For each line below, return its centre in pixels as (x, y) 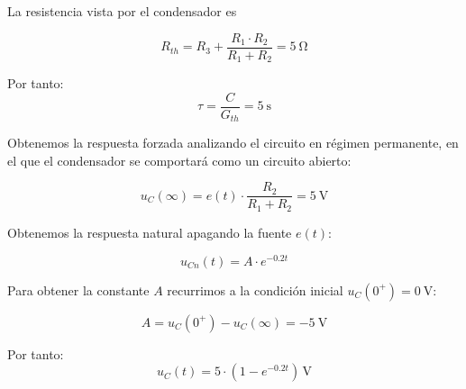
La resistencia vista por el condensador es (122, 11)
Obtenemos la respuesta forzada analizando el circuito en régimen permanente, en (233, 143)
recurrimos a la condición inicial (255, 289)
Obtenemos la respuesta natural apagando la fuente (150, 232)
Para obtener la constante (78, 289)
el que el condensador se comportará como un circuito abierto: (179, 160)
